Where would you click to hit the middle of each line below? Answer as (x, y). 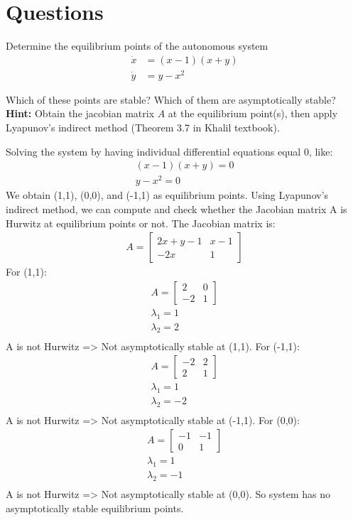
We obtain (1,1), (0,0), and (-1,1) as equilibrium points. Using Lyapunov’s (167, 195)
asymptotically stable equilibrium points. (95, 508)
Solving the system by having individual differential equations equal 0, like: (169, 151)
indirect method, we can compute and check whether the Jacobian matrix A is (176, 208)
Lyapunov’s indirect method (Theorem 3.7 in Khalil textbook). (143, 128)
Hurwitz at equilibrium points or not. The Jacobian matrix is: (141, 223)
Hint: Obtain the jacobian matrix (80, 113)
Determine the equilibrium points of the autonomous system (137, 46)
